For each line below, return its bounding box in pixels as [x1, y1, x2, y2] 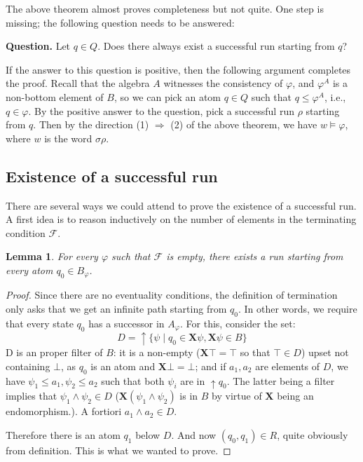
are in [180, 373, 205, 388]
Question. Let [6, 39, 71, 53]
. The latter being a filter [226, 373, 335, 388]
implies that [6, 388, 57, 403]
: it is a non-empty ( [113, 345, 200, 360]
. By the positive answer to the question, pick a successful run [28, 103, 294, 118]
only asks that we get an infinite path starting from [6, 301, 227, 315]
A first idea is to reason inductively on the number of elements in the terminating [6, 212, 357, 226]
